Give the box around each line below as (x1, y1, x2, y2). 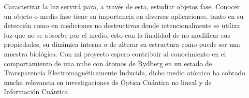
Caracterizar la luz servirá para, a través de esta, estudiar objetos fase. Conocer (4, 1, 240, 11)
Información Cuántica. (4, 86, 70, 97)
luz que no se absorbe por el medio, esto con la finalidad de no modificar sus (4, 29, 230, 40)
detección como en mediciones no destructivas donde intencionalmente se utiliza (4, 20, 240, 30)
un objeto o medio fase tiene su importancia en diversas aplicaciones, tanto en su (4, 11, 244, 21)
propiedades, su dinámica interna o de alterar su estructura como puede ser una (4, 39, 240, 49)
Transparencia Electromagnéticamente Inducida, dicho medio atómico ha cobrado (4, 68, 245, 78)
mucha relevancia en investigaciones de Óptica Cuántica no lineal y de (4, 77, 212, 87)
